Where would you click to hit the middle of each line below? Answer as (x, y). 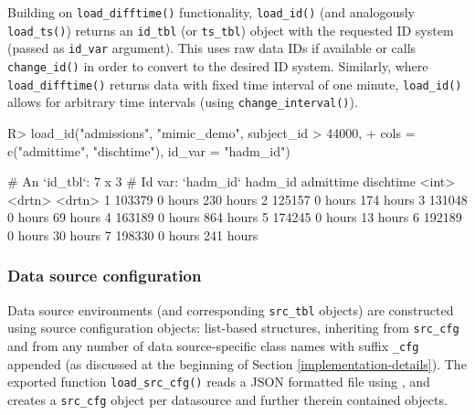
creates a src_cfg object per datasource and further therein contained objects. (227, 399)
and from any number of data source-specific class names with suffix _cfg (213, 346)
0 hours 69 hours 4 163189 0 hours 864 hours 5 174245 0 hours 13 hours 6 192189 (235, 217)
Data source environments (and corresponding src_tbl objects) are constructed (231, 309)
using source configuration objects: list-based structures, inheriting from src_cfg (233, 328)
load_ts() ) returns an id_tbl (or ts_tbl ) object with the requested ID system (231, 30)
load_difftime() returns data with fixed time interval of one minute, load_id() (235, 84)
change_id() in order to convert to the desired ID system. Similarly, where (218, 65)
